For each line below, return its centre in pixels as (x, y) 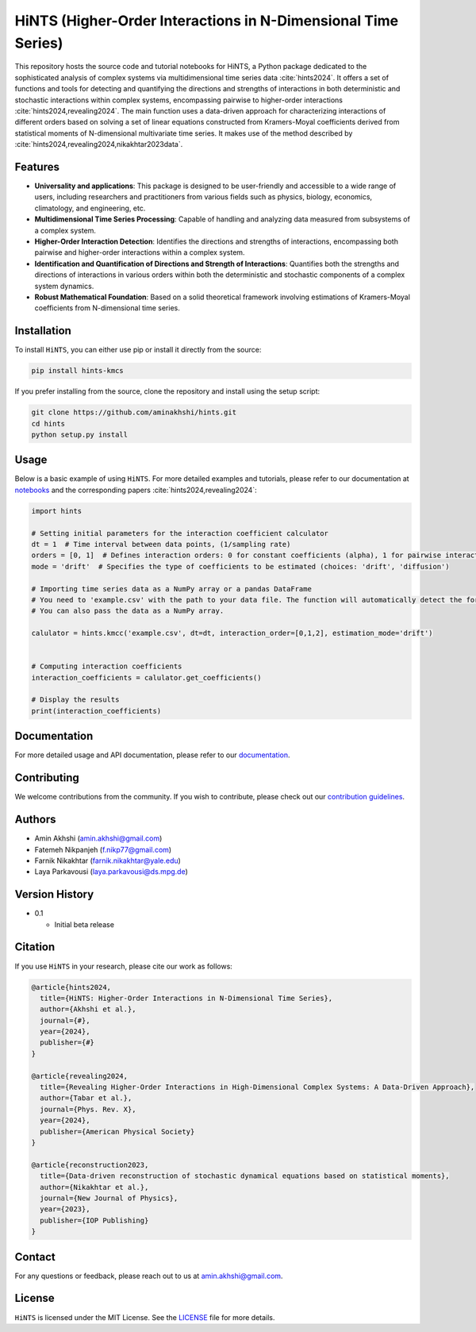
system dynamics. (64, 286)
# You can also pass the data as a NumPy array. (128, 611)
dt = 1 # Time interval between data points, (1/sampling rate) (161, 544)
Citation (35, 947)
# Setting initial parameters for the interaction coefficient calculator (180, 533)
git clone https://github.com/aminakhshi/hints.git (134, 412)
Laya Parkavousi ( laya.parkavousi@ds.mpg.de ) (111, 872)
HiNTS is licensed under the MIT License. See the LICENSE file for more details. (145, 1317)
